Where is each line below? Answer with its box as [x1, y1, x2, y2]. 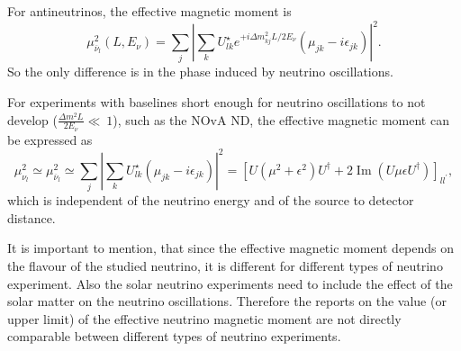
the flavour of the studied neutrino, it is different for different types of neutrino [7, 256, 443, 275]
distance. [7, 208, 56, 227]
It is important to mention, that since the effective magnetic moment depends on [7, 238, 455, 257]
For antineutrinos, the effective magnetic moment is [7, 2, 292, 20]
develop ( [7, 110, 58, 129]
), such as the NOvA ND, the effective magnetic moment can [113, 110, 449, 129]
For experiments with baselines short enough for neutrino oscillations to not [7, 93, 426, 112]
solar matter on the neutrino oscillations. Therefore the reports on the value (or [7, 292, 447, 310]
